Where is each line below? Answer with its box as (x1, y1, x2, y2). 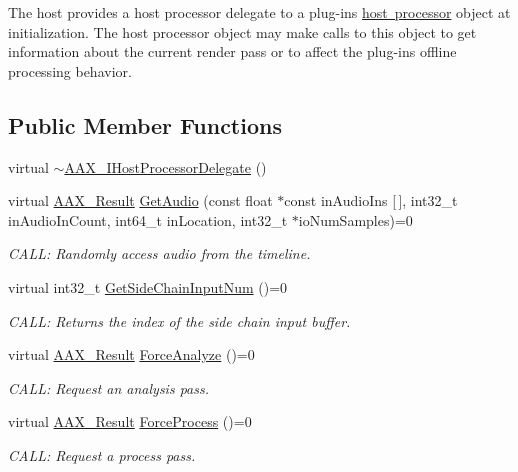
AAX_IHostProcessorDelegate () (64, 156, 267, 177)
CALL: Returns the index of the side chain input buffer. (8, 310, 351, 331)
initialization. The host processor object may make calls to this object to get (8, 21, 477, 42)
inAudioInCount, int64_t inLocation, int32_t (8, 209, 288, 230)
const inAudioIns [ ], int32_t (284, 190, 458, 211)
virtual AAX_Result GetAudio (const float (8, 190, 273, 211)
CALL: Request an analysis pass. (8, 377, 209, 398)
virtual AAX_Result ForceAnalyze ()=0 (8, 344, 255, 365)
